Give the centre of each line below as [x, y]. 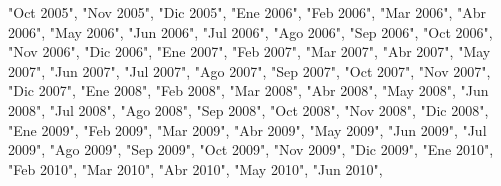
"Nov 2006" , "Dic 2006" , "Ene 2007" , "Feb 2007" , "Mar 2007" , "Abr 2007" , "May [249, 51]
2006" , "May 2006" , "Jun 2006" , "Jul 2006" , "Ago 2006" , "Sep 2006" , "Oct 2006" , [250, 31]
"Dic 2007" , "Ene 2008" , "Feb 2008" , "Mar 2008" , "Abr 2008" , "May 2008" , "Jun [248, 90]
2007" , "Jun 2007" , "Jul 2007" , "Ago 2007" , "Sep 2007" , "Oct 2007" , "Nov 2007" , [249, 70]
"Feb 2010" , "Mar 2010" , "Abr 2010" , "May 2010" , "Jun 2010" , [195, 168]
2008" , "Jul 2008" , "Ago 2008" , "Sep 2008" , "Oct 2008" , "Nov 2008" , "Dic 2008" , [248, 109]
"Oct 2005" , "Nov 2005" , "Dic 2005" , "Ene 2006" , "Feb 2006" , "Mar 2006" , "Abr [247, 12]
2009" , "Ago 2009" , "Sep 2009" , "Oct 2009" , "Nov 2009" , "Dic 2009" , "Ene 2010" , [251, 149]
